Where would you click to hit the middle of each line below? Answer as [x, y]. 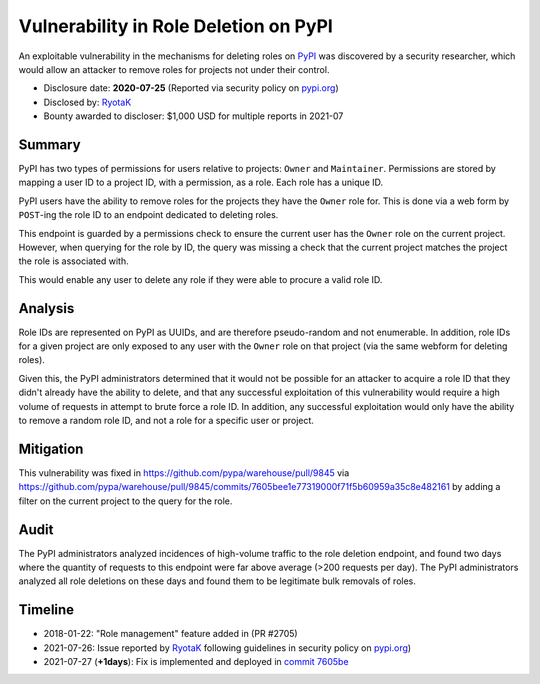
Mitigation [51, 448]
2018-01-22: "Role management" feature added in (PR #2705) [171, 634]
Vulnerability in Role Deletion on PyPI [176, 26]
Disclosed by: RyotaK [87, 102]
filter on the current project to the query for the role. [125, 501]
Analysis [46, 308]
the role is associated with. [73, 261]
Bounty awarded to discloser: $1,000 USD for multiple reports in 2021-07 [193, 116]
